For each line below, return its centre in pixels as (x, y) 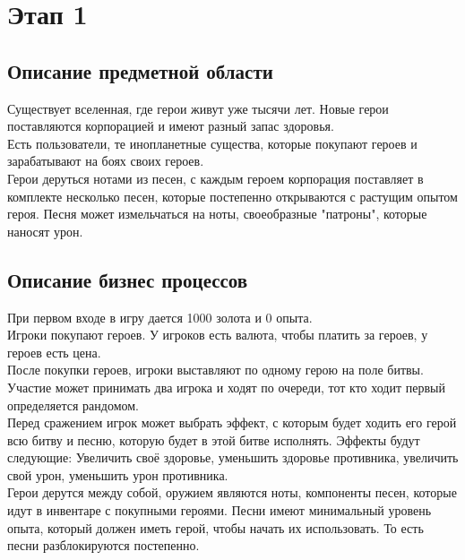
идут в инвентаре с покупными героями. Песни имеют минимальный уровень (220, 510)
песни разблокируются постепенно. (103, 545)
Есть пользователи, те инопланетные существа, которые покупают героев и (212, 143)
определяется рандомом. (73, 405)
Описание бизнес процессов (128, 279)
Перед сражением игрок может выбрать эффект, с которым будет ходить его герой (232, 422)
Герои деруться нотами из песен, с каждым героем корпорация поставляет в (215, 178)
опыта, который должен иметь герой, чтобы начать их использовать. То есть (215, 527)
